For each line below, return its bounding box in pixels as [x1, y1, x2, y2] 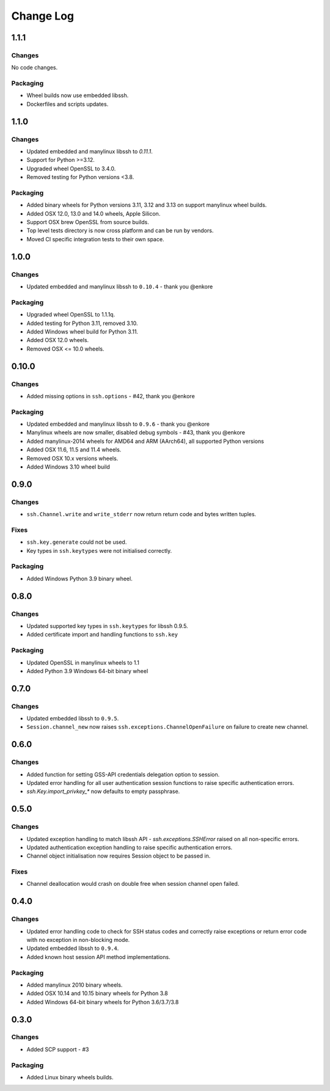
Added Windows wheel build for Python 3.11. [26, 327, 139, 335]
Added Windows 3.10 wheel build [26, 463, 110, 470]
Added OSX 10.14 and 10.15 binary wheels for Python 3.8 [26, 990, 168, 997]
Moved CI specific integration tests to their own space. [26, 235, 164, 243]
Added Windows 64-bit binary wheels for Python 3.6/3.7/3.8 [26, 998, 179, 1005]
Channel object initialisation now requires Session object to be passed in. [26, 852, 211, 859]
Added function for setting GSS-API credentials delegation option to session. [26, 770, 220, 778]
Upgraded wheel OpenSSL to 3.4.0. [26, 165, 116, 172]
